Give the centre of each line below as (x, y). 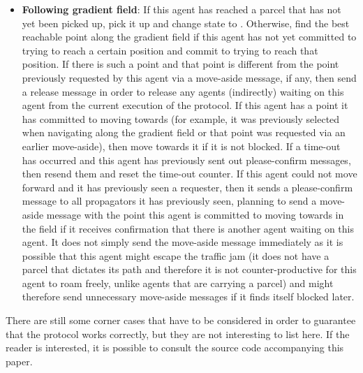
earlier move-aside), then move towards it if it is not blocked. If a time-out (181, 146)
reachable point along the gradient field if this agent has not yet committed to (189, 37)
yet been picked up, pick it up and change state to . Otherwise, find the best (186, 23)
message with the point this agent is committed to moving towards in (195, 214)
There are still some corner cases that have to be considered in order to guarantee (181, 320)
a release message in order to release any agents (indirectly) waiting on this (183, 91)
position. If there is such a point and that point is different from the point (180, 64)
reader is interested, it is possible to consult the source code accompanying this (175, 348)
